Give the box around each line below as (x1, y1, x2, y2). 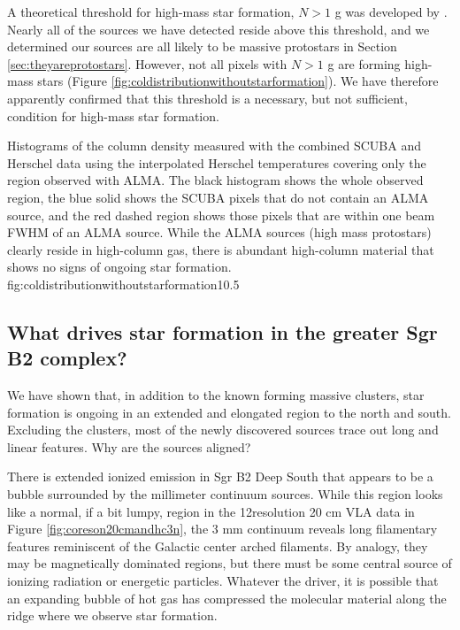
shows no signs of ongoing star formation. (7, 257, 232, 276)
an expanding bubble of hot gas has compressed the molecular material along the (7, 588, 447, 607)
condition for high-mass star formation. (7, 106, 219, 125)
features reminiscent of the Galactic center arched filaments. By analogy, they (7, 536, 428, 555)
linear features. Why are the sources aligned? (7, 437, 251, 456)
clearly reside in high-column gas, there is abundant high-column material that (7, 240, 434, 258)
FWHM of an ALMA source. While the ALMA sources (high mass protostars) (7, 223, 432, 242)
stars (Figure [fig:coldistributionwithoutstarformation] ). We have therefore (37, 72, 439, 90)
